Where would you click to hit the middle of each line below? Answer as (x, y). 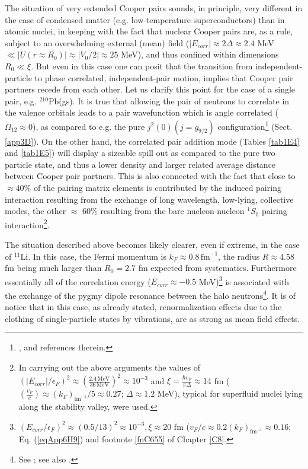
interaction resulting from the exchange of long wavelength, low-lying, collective (149, 199)
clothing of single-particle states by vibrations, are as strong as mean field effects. (153, 318)
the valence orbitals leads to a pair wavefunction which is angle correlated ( (142, 112)
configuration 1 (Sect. (255, 125)
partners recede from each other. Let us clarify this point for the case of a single (150, 89)
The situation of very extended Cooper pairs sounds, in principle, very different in (154, 8)
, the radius (239, 256)
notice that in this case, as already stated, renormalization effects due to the (143, 307)
